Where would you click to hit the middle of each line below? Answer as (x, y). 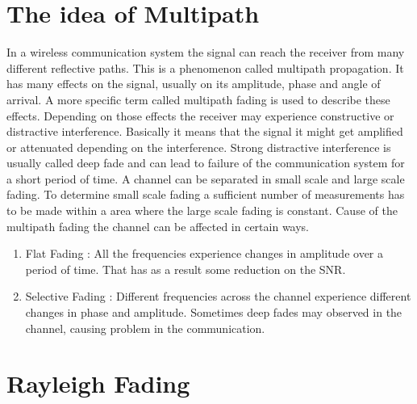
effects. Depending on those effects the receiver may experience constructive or (200, 115)
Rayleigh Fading (98, 383)
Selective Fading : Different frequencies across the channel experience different (218, 296)
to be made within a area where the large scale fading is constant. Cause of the (202, 210)
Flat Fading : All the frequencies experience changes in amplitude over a (204, 253)
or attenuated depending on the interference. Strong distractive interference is (199, 147)
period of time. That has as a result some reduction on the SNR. (186, 269)
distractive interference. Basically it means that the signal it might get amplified (205, 131)
